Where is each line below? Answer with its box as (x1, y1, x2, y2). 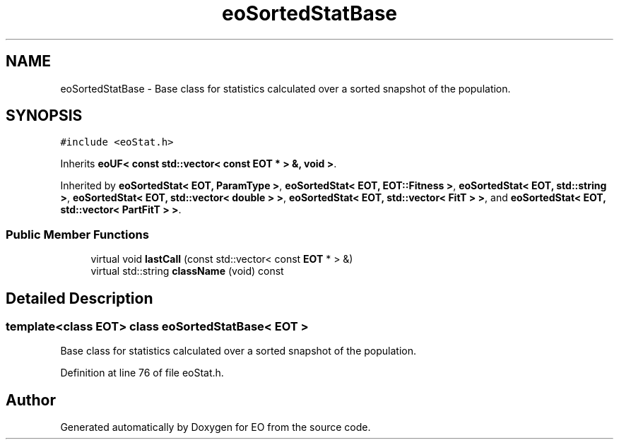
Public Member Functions (6, 227, 149, 242)
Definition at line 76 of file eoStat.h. (60, 367, 224, 379)
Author (6, 391, 56, 409)
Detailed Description (6, 289, 153, 307)
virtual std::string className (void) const (90, 265, 284, 278)
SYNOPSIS (6, 107, 83, 125)
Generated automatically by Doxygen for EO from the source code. (60, 421, 371, 434)
